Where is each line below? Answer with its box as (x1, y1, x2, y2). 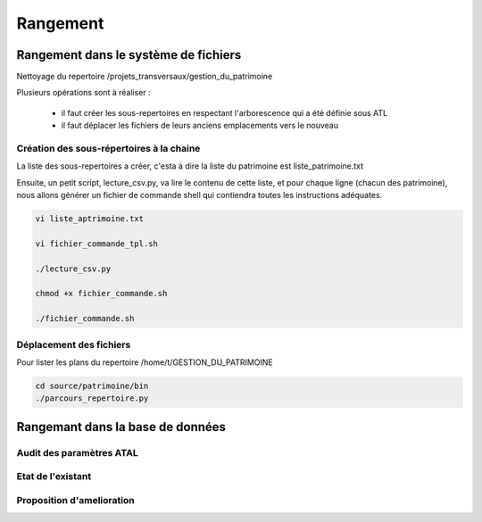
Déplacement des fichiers (16, 338, 131, 351)
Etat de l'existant (16, 470, 92, 483)
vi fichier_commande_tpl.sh (35, 238, 158, 249)
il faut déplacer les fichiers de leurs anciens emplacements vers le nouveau (61, 120, 339, 131)
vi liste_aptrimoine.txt (35, 214, 145, 224)
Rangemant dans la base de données (16, 419, 227, 435)
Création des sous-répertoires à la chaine (16, 143, 201, 154)
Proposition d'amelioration (16, 493, 135, 506)
